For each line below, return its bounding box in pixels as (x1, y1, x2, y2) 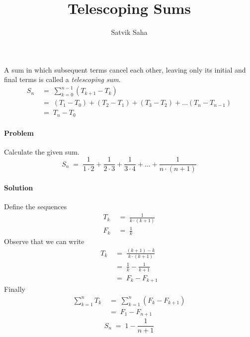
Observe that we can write (4, 236, 84, 247)
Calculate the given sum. (4, 146, 80, 157)
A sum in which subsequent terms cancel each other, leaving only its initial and (4, 64, 246, 75)
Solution (4, 182, 33, 192)
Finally (4, 284, 25, 294)
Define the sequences (4, 201, 67, 212)
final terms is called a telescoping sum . (4, 74, 121, 84)
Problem (4, 127, 34, 138)
